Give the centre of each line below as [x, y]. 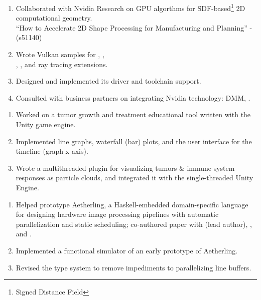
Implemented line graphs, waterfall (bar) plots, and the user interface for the [134, 141]
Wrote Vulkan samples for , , [60, 54]
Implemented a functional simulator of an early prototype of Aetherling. [127, 250]
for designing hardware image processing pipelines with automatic [117, 214]
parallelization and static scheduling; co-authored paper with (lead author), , [134, 224]
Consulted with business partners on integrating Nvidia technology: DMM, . [133, 97]
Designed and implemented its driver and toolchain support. [108, 81]
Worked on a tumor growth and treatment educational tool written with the [133, 114]
